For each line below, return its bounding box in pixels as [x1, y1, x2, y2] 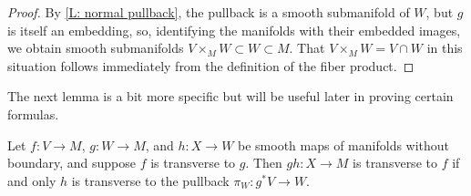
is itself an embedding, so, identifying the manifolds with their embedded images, [7, 20, 461, 39]
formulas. [7, 104, 59, 123]
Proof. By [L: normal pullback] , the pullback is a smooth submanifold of [7, 3, 410, 21]
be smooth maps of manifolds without [238, 135, 450, 154]
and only [7, 170, 56, 190]
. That [289, 38, 325, 57]
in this [426, 38, 463, 57]
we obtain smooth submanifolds [7, 38, 184, 57]
